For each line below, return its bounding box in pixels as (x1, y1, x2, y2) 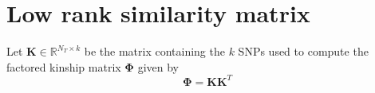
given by (137, 58, 179, 75)
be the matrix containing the (84, 43, 225, 60)
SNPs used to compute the (238, 43, 369, 60)
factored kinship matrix (6, 58, 121, 75)
